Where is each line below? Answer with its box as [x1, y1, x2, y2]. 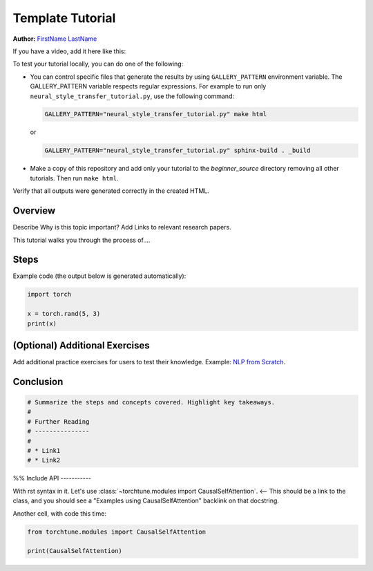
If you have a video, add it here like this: [12, 47, 126, 55]
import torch [27, 290, 72, 299]
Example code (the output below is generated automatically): [12, 272, 186, 280]
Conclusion [12, 375, 64, 387]
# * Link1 [27, 447, 61, 455]
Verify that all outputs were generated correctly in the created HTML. [12, 187, 210, 195]
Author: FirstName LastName [12, 35, 97, 43]
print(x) [27, 319, 57, 328]
